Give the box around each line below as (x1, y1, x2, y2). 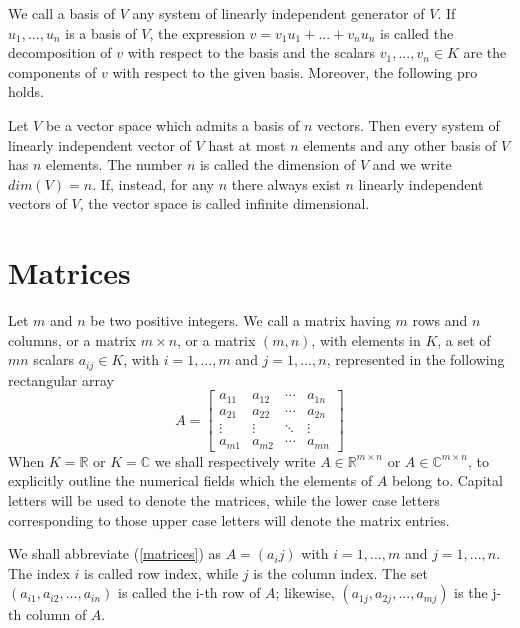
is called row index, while (84, 562, 239, 583)
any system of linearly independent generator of (132, 3, 425, 23)
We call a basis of (8, 3, 116, 23)
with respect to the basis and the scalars (127, 42, 376, 63)
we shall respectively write (154, 450, 316, 471)
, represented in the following (326, 349, 505, 370)
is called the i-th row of (117, 582, 261, 603)
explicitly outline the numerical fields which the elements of (8, 470, 373, 491)
